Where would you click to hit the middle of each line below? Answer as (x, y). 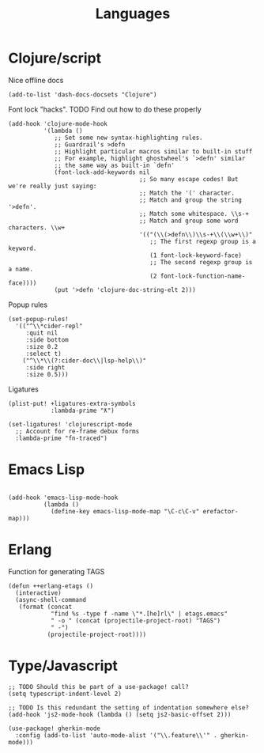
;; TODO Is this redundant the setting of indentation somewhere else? (128, 708)
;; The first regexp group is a (203, 241)
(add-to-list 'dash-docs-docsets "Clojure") (83, 95)
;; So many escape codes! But (189, 179)
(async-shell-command (51, 600)
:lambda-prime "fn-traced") (62, 438)
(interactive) (38, 593)
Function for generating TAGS (57, 571)
